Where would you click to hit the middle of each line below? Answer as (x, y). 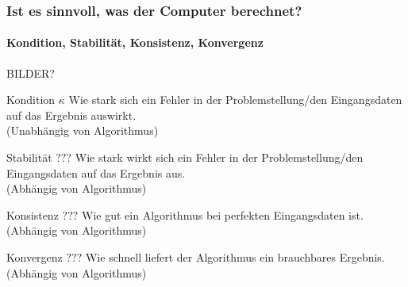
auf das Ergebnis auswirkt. (71, 115)
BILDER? (31, 73)
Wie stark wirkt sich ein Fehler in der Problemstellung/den (219, 157)
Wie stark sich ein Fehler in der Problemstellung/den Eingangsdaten (235, 99)
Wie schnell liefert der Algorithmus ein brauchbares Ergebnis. (235, 256)
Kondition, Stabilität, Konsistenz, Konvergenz (135, 42)
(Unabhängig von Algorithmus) (83, 130)
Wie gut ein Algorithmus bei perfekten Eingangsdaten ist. (223, 214)
